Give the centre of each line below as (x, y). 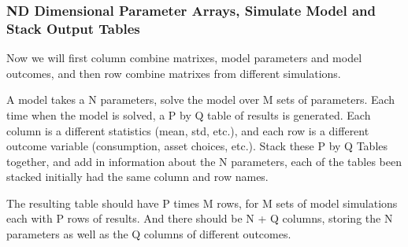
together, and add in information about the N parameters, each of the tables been (204, 161)
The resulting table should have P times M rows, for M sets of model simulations (202, 203)
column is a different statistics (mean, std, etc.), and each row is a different (188, 130)
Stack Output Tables (73, 28)
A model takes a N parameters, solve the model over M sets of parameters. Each (201, 100)
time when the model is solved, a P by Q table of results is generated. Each (189, 114)
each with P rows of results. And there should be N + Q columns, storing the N (200, 218)
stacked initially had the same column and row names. (137, 177)
